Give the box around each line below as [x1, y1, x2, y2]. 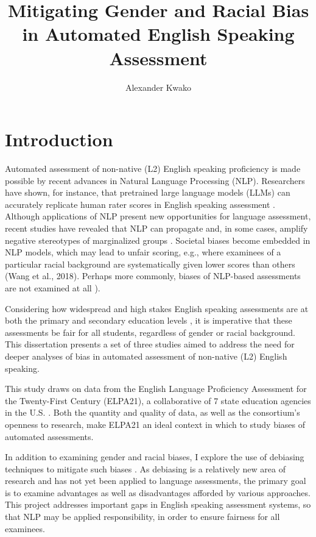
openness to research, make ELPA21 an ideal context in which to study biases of [5, 418, 306, 430]
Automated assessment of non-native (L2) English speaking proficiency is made [5, 162, 301, 175]
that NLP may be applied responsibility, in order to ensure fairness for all [5, 510, 280, 523]
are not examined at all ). [5, 281, 100, 294]
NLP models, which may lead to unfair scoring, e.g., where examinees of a [5, 246, 281, 258]
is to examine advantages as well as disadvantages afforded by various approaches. [5, 486, 311, 499]
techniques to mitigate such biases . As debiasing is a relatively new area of [5, 462, 286, 475]
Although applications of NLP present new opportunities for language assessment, [5, 210, 311, 222]
